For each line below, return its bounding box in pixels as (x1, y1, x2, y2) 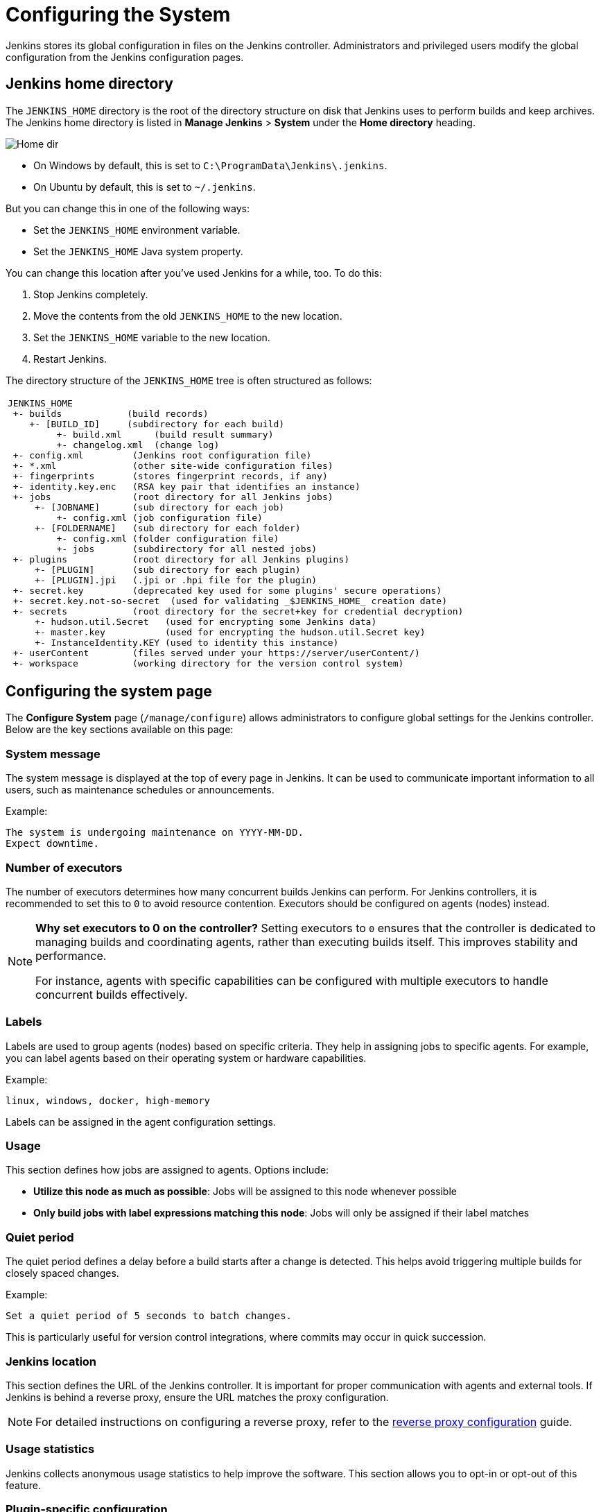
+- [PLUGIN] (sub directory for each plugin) (35, 564, 301, 575)
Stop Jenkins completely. (33, 288, 148, 300)
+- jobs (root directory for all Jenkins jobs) (12, 491, 333, 502)
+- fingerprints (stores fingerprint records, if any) (12, 470, 328, 481)
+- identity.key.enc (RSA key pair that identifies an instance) (12, 481, 360, 492)
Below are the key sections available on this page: (6, 723, 234, 736)
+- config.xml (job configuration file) (56, 512, 263, 523)
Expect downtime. (6, 838, 99, 850)
